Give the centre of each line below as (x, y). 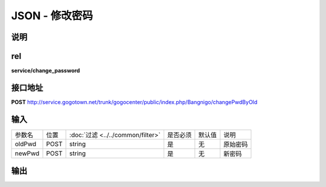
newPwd (27, 153)
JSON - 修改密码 (52, 16)
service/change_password (46, 71)
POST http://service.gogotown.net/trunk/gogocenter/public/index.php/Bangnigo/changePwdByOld (134, 102)
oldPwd (25, 144)
